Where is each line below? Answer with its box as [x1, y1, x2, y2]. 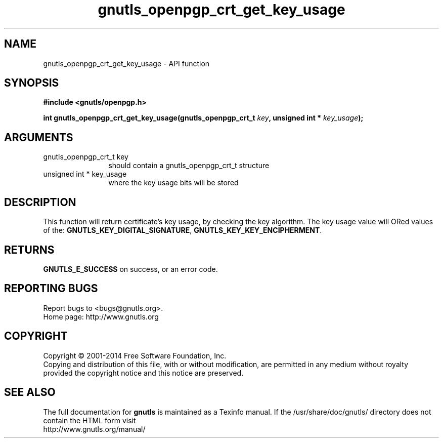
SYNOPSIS [4, 76, 59, 90]
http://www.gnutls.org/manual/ [43, 424, 146, 433]
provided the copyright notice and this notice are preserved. [43, 368, 244, 377]
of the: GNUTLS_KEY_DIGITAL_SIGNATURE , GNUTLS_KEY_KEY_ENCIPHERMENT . [43, 226, 322, 235]
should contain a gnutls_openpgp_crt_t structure [108, 161, 270, 170]
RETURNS [4, 243, 55, 256]
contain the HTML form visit [43, 416, 136, 425]
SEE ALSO [4, 386, 56, 399]
